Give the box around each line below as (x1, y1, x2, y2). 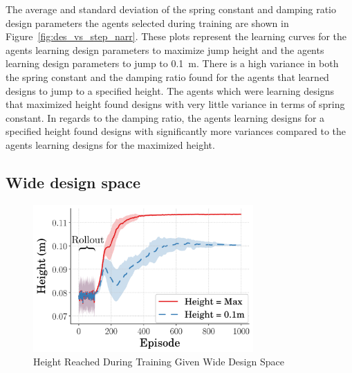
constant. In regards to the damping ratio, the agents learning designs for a (6, 110, 325, 125)
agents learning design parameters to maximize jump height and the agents (6, 42, 324, 57)
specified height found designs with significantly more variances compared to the (6, 124, 346, 138)
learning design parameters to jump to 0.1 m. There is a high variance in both (6, 56, 339, 71)
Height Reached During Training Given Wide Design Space (33, 354, 284, 369)
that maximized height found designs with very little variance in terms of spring (6, 97, 345, 111)
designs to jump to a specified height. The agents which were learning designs (6, 83, 334, 98)
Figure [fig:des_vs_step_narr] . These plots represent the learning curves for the (6, 29, 347, 44)
